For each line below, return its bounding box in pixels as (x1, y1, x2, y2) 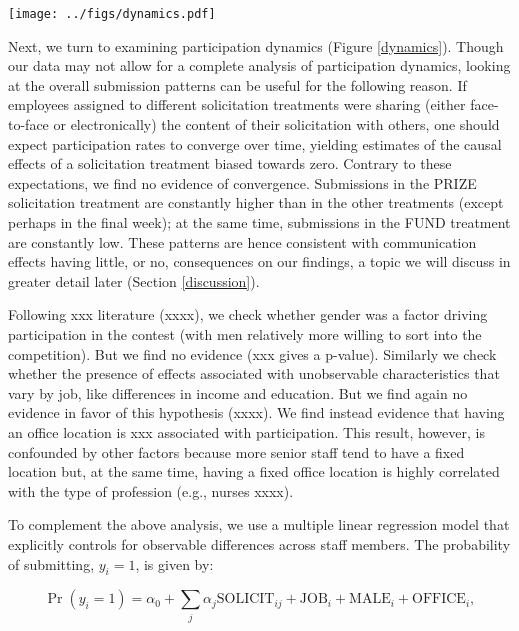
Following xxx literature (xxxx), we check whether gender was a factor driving (8, 304, 488, 325)
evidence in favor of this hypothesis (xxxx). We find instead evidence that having (8, 402, 505, 423)
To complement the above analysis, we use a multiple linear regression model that (8, 514, 510, 535)
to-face (8, 114, 49, 135)
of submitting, (8, 553, 95, 574)
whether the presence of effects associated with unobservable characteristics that (8, 363, 500, 384)
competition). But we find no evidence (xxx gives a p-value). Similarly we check (8, 343, 497, 364)
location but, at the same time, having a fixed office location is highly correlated (8, 461, 500, 482)
